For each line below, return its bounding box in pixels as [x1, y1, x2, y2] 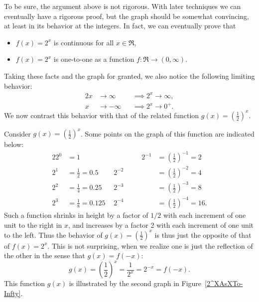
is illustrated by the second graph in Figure [69, 278, 202, 289]
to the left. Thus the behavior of [4, 229, 103, 240]
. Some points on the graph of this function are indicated [81, 128, 255, 139]
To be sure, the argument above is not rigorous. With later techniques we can [4, 1, 241, 11]
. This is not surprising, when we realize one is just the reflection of [47, 240, 253, 251]
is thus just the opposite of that [154, 229, 252, 240]
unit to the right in [4, 219, 62, 230]
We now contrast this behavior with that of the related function [4, 110, 199, 120]
